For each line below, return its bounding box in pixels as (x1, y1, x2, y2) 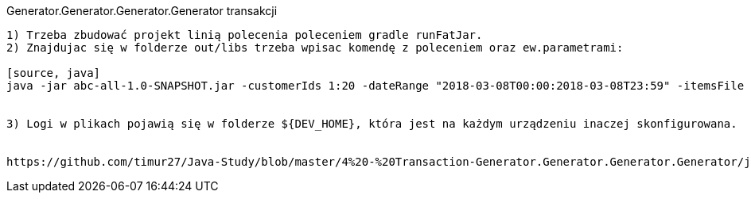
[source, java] (6, 67, 101, 79)
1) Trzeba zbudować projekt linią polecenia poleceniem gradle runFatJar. (6, 29, 483, 41)
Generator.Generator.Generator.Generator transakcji (6, 4, 278, 17)
